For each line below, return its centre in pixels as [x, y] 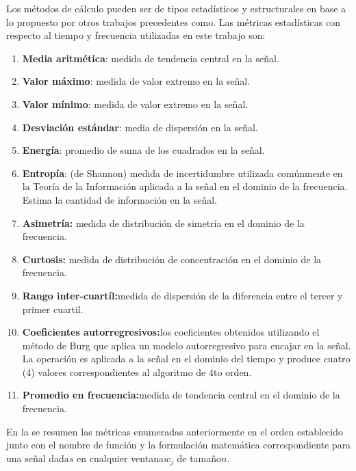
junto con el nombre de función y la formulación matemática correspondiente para [179, 445]
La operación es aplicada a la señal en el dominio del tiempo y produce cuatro [186, 359]
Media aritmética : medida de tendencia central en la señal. [151, 58]
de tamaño [199, 458]
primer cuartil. [53, 309]
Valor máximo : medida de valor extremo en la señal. [136, 81]
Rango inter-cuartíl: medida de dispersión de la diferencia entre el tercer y [182, 295]
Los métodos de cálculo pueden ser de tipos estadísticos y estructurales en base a [176, 8]
